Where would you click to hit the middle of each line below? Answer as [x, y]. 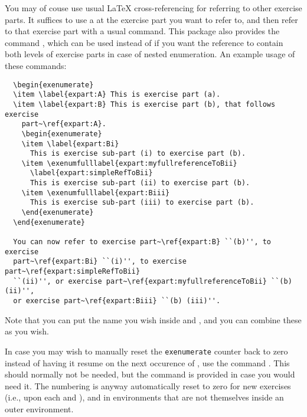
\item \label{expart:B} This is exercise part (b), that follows [144, 104]
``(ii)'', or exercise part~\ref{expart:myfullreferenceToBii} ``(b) [153, 281]
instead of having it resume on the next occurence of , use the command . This [147, 362]
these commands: [36, 65]
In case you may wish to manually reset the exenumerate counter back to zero [146, 351]
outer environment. [39, 408]
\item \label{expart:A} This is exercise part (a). [117, 95]
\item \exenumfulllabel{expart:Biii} [96, 193]
